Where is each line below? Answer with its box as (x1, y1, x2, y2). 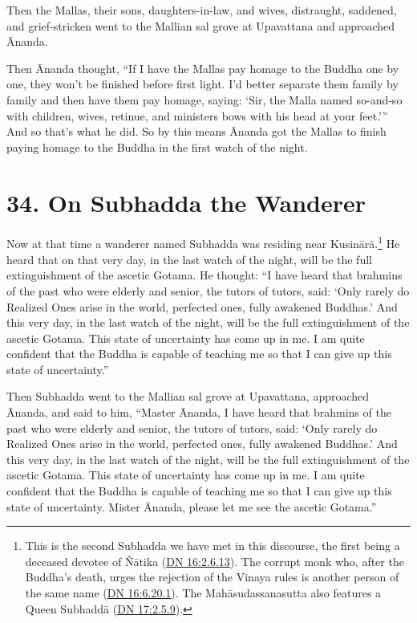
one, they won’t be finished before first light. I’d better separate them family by (6, 75, 399, 92)
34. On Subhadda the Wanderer (6, 185, 366, 218)
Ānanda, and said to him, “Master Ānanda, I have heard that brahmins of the (6, 404, 391, 421)
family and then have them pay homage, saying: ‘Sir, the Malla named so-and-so (6, 91, 403, 108)
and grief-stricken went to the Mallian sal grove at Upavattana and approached (6, 17, 395, 34)
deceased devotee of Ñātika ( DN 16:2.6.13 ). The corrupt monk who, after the (25, 552, 404, 569)
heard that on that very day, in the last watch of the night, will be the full (6, 250, 372, 267)
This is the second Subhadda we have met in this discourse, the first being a (25, 537, 400, 554)
